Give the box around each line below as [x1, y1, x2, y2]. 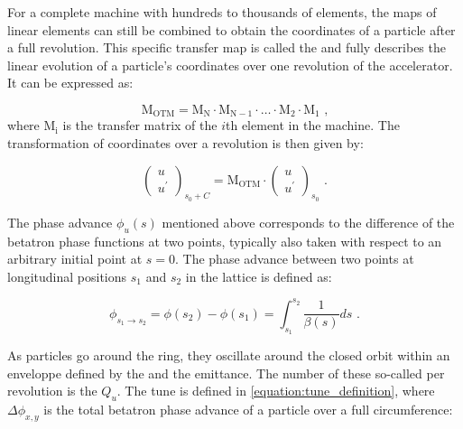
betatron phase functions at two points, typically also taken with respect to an [7, 231, 442, 250]
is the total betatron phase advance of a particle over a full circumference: [43, 400, 453, 419]
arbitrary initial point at [7, 249, 143, 268]
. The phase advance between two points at [175, 249, 414, 268]
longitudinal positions [7, 266, 127, 285]
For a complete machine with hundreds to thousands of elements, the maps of [7, 3, 437, 21]
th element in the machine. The [226, 116, 400, 135]
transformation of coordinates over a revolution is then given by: [7, 134, 364, 153]
